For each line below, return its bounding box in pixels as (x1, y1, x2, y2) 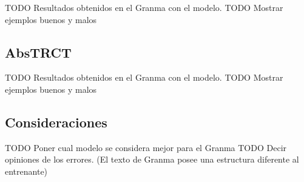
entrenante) (5, 164, 48, 177)
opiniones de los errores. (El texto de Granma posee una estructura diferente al (5, 153, 299, 166)
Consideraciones (5, 112, 107, 131)
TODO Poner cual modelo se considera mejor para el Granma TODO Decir (5, 141, 287, 153)
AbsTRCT (5, 42, 72, 61)
